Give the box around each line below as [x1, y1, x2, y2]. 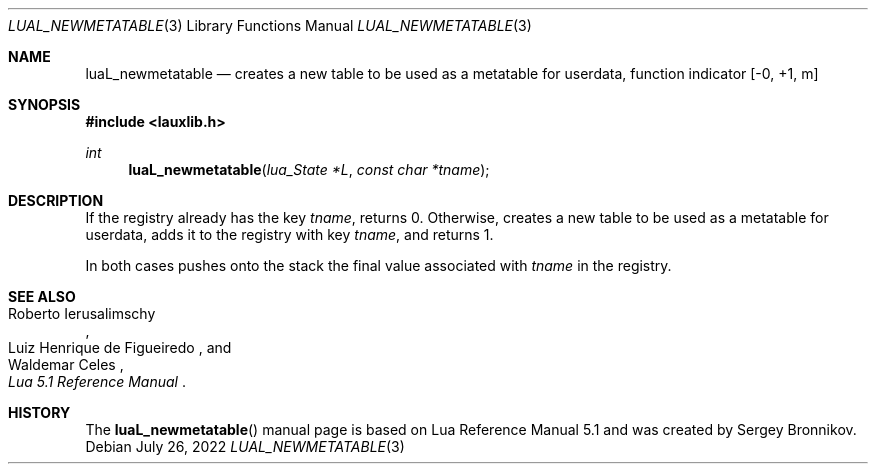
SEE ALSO [8, 288, 76, 305]
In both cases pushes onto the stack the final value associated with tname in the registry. [85, 257, 672, 274]
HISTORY [8, 404, 71, 421]
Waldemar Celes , [8, 356, 124, 373]
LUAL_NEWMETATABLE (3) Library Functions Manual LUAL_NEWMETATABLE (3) [8, 17, 532, 34]
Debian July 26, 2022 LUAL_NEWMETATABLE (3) [85, 438, 405, 455]
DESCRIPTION [8, 192, 104, 209]
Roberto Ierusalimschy [8, 305, 156, 322]
